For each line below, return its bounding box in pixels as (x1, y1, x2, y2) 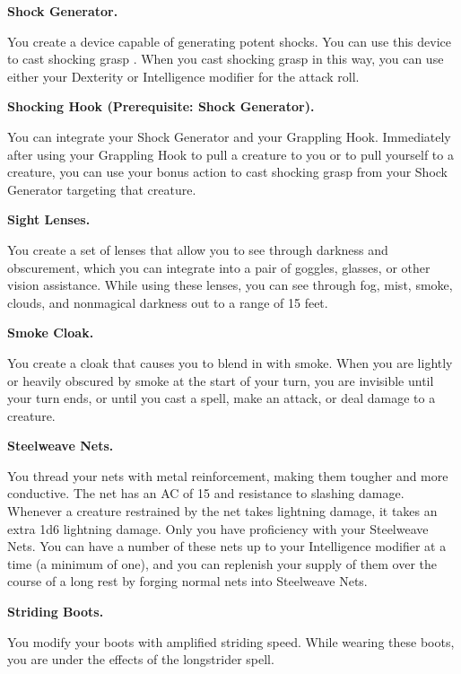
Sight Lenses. (7, 210, 91, 229)
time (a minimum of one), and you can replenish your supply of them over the (7, 554, 437, 573)
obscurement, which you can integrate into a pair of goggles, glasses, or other (7, 258, 431, 276)
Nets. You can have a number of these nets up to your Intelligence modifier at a (7, 537, 447, 556)
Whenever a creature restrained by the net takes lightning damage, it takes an (7, 502, 438, 521)
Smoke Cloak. (7, 323, 94, 342)
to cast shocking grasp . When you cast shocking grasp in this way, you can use (7, 49, 444, 68)
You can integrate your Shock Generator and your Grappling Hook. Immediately (7, 127, 451, 145)
